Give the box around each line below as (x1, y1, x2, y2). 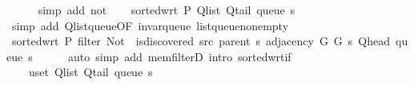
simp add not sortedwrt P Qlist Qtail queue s (38, 2, 295, 17)
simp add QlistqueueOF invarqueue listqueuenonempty (11, 17, 289, 33)
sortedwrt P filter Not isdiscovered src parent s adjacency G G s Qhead (11, 33, 391, 49)
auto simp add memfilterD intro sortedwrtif (68, 48, 291, 64)
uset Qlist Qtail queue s (28, 64, 153, 80)
